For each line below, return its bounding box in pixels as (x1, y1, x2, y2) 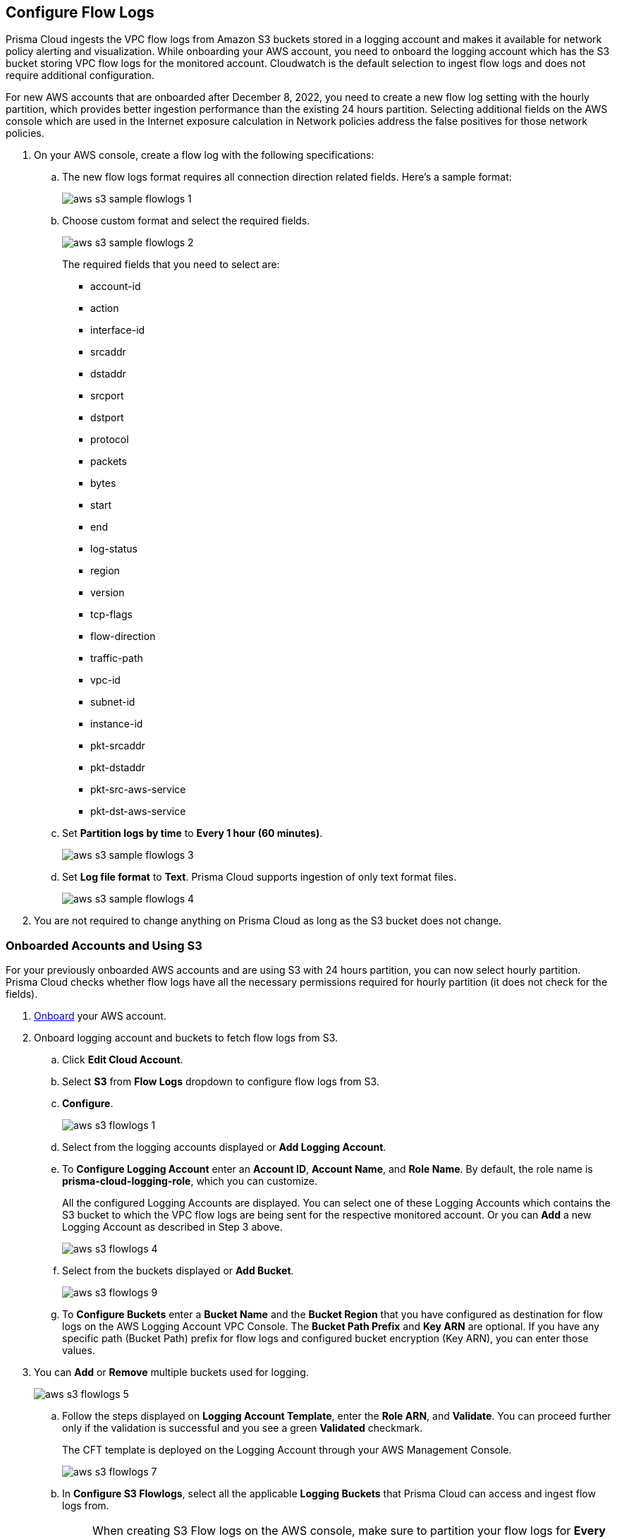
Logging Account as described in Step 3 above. (62, 1221, 283, 1233)
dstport (90, 411, 124, 424)
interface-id (90, 324, 145, 337)
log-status (90, 543, 138, 555)
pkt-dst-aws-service (90, 805, 186, 818)
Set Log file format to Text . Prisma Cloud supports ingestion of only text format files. (62, 871, 457, 883)
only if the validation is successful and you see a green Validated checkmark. (62, 1422, 423, 1435)
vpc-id (90, 674, 121, 687)
